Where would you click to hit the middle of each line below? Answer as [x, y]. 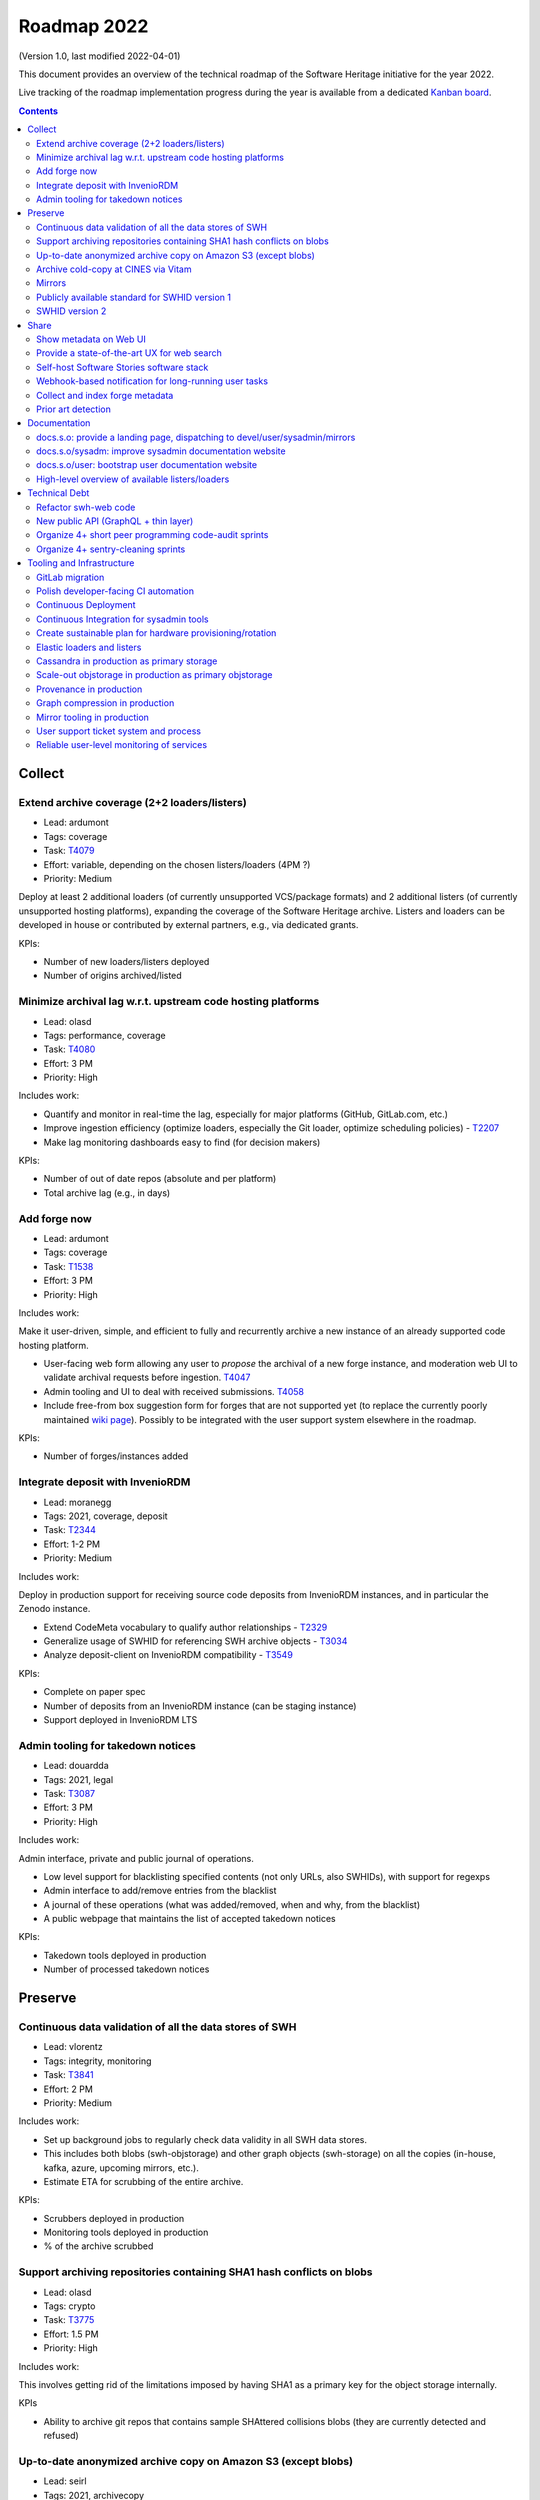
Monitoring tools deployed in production [126, 2232]
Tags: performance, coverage [104, 1035]
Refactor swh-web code [86, 507]
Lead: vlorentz [73, 2047]
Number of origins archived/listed [112, 976]
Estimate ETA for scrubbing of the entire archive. [143, 2181]
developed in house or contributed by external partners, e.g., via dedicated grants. [188, 925]
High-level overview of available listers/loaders [133, 479]
